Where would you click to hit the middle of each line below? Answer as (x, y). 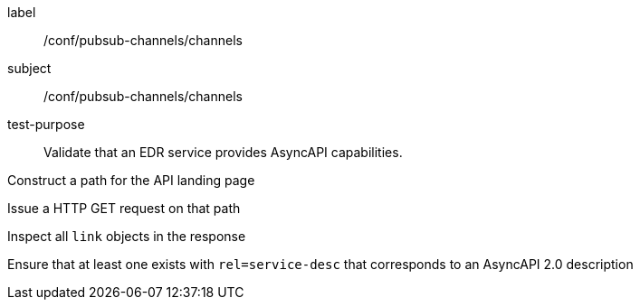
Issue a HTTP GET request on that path (124, 208)
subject (29, 68)
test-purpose (46, 124)
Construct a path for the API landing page (131, 180)
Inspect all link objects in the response (127, 236)
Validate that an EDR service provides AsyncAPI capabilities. (223, 152)
